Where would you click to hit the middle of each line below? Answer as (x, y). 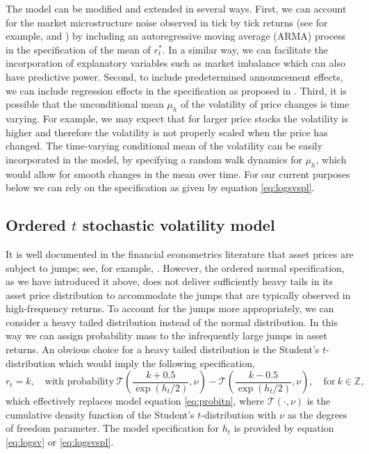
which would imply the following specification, (157, 363)
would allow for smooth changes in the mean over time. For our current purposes (178, 173)
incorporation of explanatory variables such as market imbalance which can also (175, 63)
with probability (80, 382)
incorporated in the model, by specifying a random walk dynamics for (154, 159)
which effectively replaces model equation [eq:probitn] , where (135, 401)
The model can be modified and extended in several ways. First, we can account (176, 8)
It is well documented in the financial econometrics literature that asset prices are (180, 253)
